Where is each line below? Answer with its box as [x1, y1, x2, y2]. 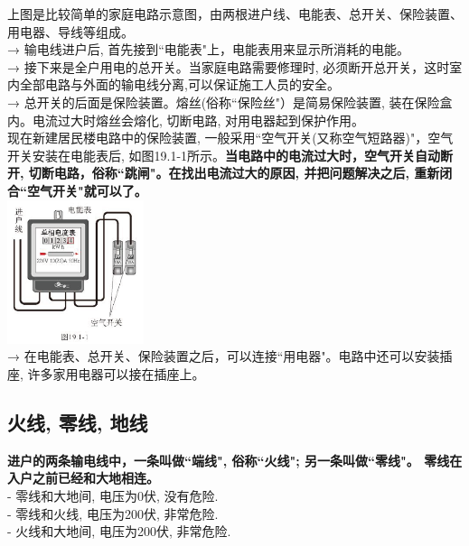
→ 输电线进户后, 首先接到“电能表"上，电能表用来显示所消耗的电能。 [7, 40, 410, 59]
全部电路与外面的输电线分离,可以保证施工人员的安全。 [19, 75, 340, 94]
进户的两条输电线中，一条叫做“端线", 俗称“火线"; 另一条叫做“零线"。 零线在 [7, 450, 463, 469]
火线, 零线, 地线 [7, 408, 148, 436]
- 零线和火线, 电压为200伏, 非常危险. [7, 504, 219, 523]
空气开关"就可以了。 [26, 180, 147, 199]
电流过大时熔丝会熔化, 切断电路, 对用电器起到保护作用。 [32, 110, 365, 129]
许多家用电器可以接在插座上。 [27, 364, 205, 383]
